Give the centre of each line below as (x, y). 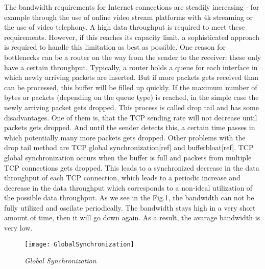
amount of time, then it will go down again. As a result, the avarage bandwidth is (132, 218)
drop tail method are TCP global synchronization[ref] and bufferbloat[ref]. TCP (129, 147)
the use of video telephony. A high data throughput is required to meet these (125, 27)
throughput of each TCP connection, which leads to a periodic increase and (122, 178)
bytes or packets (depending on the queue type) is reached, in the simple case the (131, 97)
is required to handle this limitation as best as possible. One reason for (115, 47)
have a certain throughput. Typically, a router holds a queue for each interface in (131, 67)
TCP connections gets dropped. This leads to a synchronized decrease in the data (132, 167)
